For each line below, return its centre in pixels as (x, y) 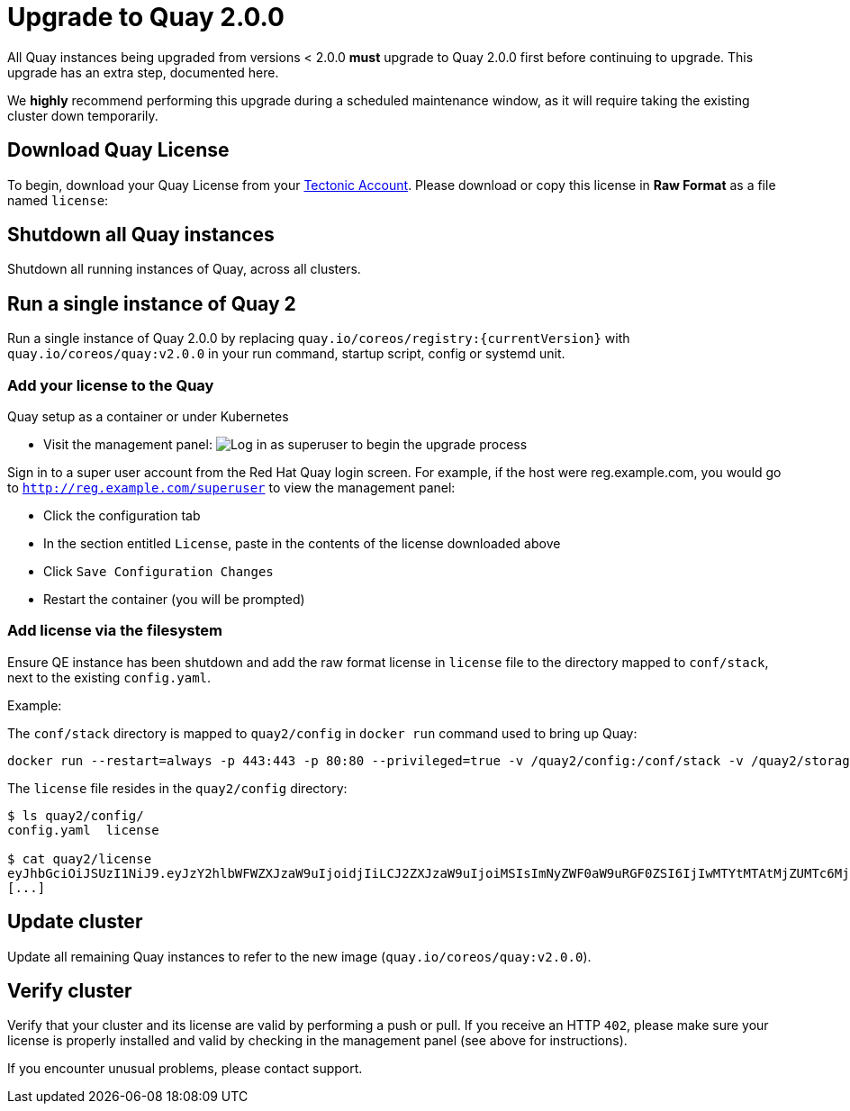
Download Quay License (118, 150)
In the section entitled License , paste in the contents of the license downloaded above (302, 544)
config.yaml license (83, 830)
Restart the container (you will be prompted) (174, 600)
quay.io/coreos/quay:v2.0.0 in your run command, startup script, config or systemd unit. (286, 354)
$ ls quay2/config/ (76, 815)
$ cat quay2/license (80, 858)
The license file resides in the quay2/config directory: (177, 788)
